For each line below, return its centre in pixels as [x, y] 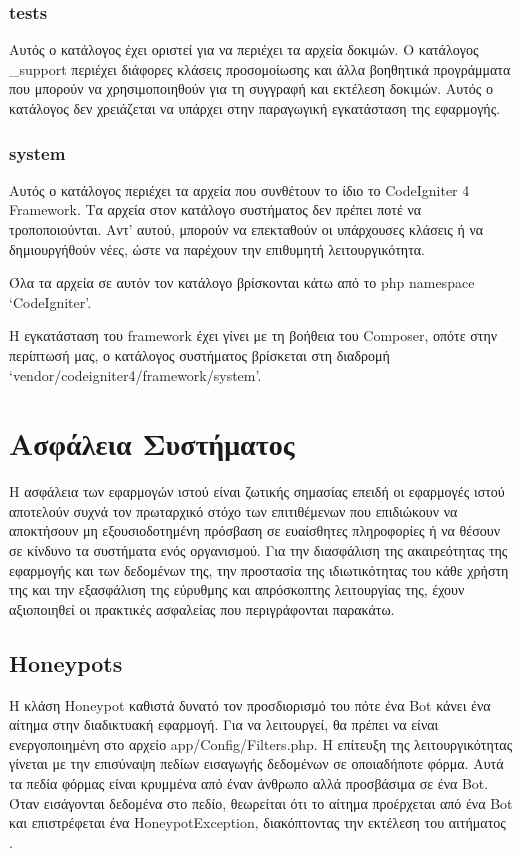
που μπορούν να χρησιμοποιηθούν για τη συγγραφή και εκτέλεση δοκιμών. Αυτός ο [251, 88]
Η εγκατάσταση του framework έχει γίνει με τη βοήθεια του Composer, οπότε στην [253, 335]
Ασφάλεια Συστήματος [152, 443]
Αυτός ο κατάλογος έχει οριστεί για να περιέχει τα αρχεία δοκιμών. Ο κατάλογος [244, 49]
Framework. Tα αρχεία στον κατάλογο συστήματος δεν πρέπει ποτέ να [215, 209]
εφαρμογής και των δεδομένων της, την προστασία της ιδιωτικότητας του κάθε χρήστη [259, 569]
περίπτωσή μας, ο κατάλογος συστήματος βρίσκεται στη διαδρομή [199, 354]
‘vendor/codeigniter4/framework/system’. [135, 374]
